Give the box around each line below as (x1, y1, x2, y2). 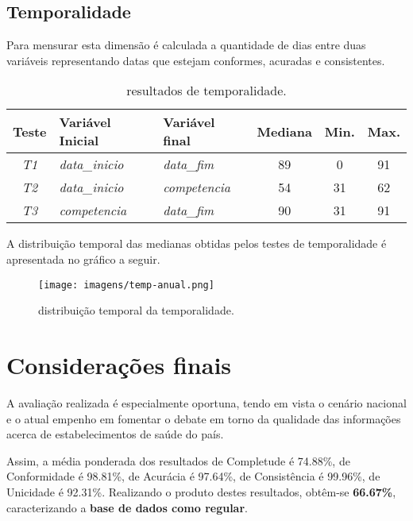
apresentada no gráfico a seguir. (6, 250, 160, 267)
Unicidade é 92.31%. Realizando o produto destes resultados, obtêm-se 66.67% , (6, 483, 396, 500)
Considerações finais (6, 349, 232, 381)
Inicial (59, 131, 99, 150)
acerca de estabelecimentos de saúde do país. (6, 426, 224, 442)
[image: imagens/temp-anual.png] (38, 279, 214, 291)
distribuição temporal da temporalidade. (38, 302, 234, 318)
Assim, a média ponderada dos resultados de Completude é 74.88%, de (6, 452, 350, 469)
